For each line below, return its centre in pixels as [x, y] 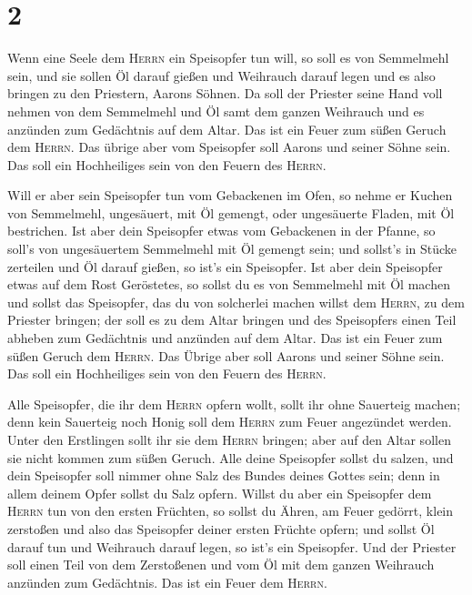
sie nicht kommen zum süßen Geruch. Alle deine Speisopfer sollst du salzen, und [231, 457]
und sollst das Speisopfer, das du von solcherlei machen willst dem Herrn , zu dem [236, 302]
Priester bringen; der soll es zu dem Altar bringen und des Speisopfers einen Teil [232, 320]
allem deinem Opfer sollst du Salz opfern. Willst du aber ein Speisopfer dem [220, 493]
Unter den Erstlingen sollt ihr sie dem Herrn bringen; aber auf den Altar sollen [229, 439]
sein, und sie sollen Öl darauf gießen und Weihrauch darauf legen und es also [221, 75]
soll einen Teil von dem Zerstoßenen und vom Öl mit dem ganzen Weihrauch [221, 565]
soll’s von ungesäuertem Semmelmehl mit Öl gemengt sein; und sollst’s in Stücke [232, 249]
